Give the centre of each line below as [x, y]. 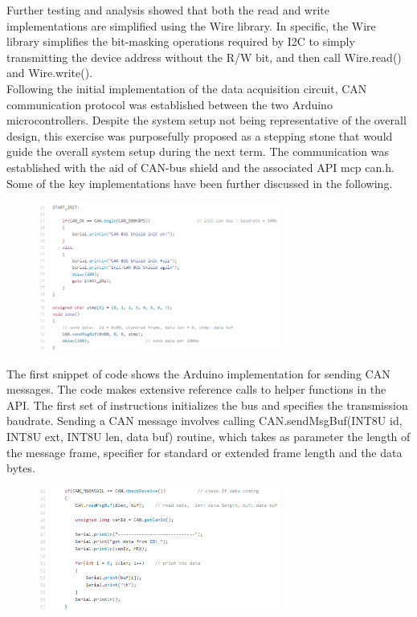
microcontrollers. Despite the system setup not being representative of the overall [206, 120]
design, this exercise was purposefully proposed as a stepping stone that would [200, 135]
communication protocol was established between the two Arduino [170, 104]
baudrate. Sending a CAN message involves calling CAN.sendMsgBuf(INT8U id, [204, 421]
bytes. [21, 468]
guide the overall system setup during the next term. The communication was [198, 151]
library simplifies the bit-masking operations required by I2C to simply [181, 41]
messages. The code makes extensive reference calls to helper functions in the [196, 389]
